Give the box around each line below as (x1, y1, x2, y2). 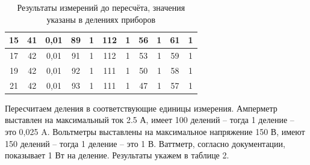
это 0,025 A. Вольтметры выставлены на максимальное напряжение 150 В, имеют (5, 125, 305, 137)
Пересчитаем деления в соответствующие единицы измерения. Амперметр (5, 101, 277, 114)
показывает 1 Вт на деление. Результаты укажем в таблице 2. (5, 149, 229, 161)
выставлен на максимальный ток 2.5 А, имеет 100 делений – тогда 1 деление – (5, 113, 294, 126)
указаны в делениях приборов (46, 13, 156, 25)
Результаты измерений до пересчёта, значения (17, 1, 185, 13)
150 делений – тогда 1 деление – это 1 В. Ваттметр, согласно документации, (5, 137, 285, 149)
